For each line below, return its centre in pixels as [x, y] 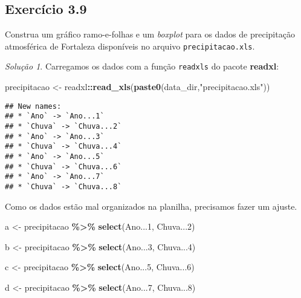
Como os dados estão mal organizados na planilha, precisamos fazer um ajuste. [151, 206]
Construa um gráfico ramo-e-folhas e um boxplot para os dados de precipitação [150, 34]
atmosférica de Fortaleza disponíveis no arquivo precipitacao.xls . [130, 46]
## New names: [33, 106]
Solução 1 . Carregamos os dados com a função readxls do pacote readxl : [142, 66]
